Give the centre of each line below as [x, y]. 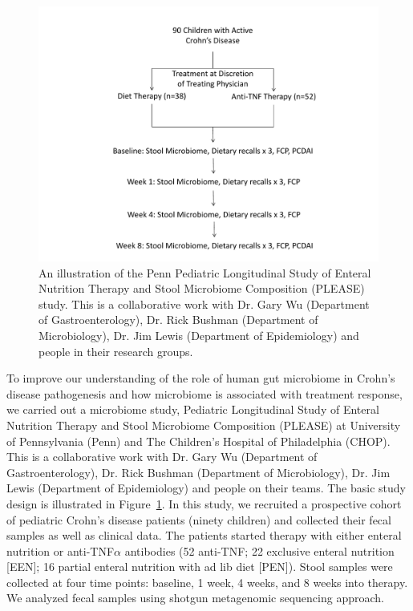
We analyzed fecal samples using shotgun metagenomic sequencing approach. [195, 598]
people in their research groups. [116, 351]
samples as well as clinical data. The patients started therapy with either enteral [204, 535]
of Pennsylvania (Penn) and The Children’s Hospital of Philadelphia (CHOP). [198, 441]
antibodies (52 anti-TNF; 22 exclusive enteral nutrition [259, 550]
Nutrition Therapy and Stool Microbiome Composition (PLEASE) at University [204, 425]
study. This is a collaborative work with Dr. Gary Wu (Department [204, 303]
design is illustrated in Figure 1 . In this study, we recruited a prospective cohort [204, 503]
